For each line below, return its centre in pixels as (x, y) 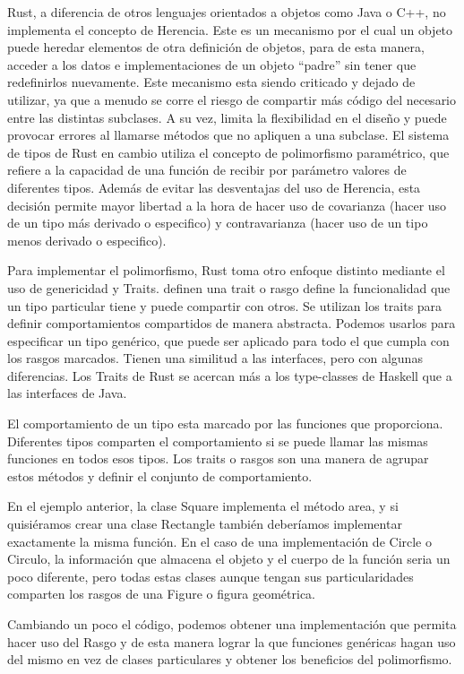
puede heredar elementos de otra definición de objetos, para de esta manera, (216, 47)
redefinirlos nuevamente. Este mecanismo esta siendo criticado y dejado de (211, 82)
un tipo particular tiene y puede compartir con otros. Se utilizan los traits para (225, 305)
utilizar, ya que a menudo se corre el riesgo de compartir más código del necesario (232, 99)
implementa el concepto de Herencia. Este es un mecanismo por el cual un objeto (230, 29)
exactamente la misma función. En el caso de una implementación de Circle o (219, 541)
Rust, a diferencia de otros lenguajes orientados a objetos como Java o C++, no (227, 12)
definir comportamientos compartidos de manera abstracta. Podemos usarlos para (232, 323)
